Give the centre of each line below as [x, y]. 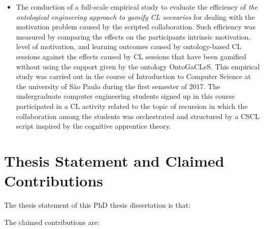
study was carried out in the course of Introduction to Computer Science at [134, 76]
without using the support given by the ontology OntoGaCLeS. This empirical [138, 66]
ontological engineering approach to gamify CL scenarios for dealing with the [136, 16]
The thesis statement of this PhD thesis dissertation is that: [97, 205]
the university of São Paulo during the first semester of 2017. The [118, 86]
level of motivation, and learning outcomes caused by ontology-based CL [129, 46]
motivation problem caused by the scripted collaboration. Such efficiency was [136, 27]
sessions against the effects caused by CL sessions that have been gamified [131, 56]
